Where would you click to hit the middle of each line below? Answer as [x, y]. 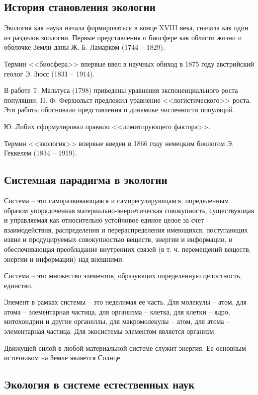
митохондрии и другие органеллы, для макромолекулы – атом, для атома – [117, 321]
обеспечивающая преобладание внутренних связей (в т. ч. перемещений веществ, [128, 249]
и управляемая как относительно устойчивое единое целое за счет [104, 220]
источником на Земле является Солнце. [63, 357]
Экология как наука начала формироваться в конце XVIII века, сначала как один [126, 28]
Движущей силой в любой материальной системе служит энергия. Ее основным [125, 348]
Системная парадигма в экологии [86, 180]
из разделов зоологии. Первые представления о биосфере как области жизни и [123, 37]
